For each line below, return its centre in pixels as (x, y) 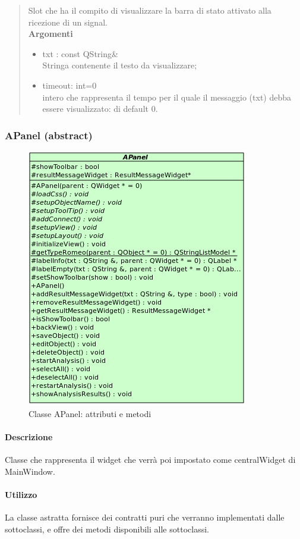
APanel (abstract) (49, 135)
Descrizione (29, 436)
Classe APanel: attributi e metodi (90, 413)
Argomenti (50, 34)
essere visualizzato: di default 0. (100, 109)
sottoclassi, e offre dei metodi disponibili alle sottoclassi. (107, 529)
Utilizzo (21, 494)
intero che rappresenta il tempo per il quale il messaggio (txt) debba (167, 97)
